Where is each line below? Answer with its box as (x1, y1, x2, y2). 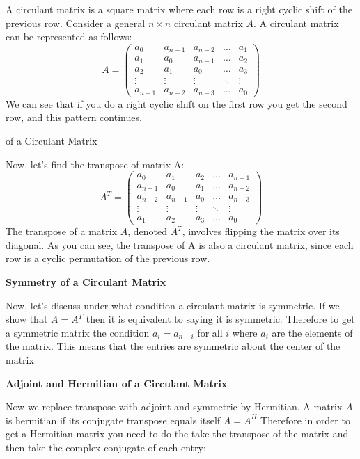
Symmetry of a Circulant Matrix (6, 275, 166, 289)
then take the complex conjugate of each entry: (6, 440, 206, 454)
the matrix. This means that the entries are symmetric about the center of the (6, 339, 341, 353)
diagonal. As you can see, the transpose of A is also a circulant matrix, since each (6, 237, 354, 252)
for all (197, 325, 223, 339)
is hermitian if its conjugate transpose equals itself (6, 412, 221, 427)
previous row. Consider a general (6, 15, 146, 30)
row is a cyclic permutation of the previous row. (6, 251, 210, 266)
